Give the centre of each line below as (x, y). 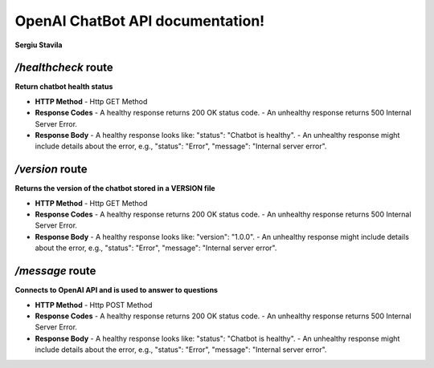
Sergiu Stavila (39, 45)
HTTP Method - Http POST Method (94, 305)
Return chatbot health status (64, 87)
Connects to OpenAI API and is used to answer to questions (117, 290)
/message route (55, 271)
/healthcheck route (64, 68)
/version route (51, 170)
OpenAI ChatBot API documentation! (140, 21)
